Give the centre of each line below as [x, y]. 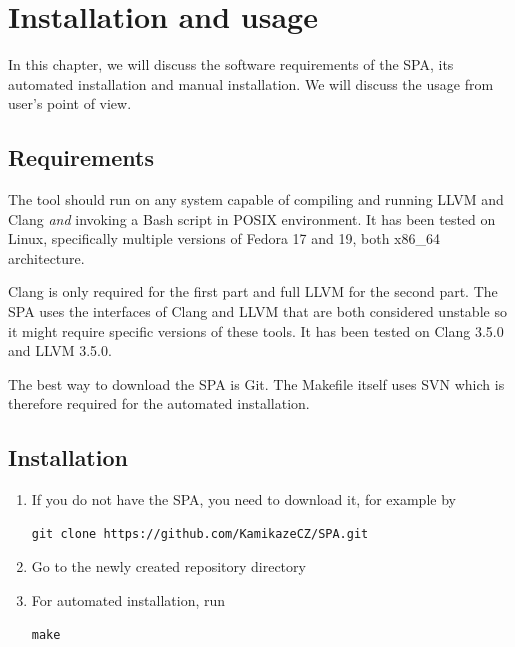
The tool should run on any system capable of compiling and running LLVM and [256, 199]
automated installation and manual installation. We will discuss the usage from [251, 83]
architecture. [46, 257]
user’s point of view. [70, 103]
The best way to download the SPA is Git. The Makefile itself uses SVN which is [256, 383]
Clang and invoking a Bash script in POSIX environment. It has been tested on [252, 218]
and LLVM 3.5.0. [60, 350]
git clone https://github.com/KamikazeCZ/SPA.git [200, 533]
